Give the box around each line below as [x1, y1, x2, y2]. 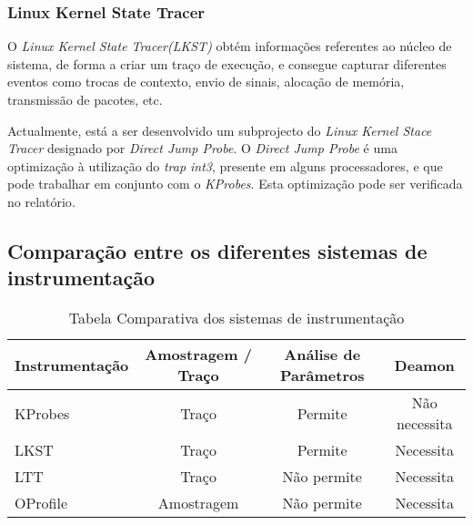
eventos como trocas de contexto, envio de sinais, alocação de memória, [7, 72, 405, 91]
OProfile [15, 492, 68, 514]
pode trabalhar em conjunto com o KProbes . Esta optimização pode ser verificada [7, 174, 463, 193]
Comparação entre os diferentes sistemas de [7, 236, 428, 264]
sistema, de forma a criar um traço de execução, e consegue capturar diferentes [7, 54, 447, 73]
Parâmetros [279, 365, 365, 386]
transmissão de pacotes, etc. [7, 90, 163, 108]
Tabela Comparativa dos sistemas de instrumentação [68, 307, 405, 329]
